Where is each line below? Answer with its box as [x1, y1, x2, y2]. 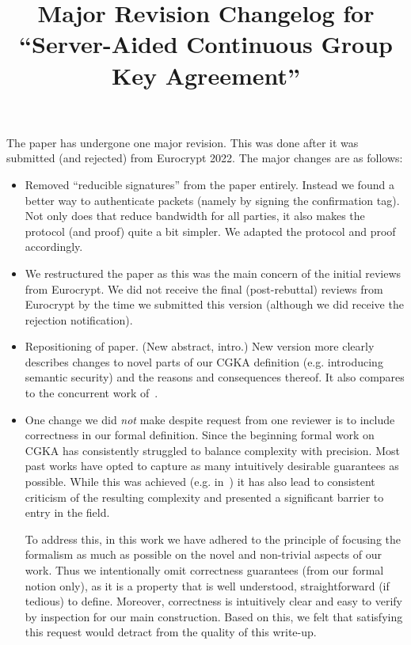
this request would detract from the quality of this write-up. [25, 624, 317, 640]
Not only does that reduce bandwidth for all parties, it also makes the [25, 207, 365, 224]
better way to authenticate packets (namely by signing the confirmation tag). [25, 192, 400, 208]
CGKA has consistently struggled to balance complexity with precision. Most [25, 442, 400, 458]
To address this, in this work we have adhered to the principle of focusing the [25, 530, 401, 547]
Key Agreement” [111, 59, 300, 91]
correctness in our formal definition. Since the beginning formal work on [25, 427, 375, 443]
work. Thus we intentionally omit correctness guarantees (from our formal [25, 562, 384, 578]
